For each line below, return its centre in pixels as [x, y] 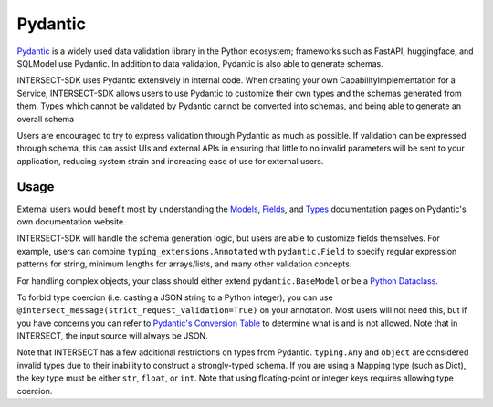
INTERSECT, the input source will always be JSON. [113, 336]
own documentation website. [72, 221]
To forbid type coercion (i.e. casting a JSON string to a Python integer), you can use [175, 297]
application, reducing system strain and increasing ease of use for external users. [170, 161]
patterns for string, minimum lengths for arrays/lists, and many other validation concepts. [184, 264]
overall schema [46, 119]
